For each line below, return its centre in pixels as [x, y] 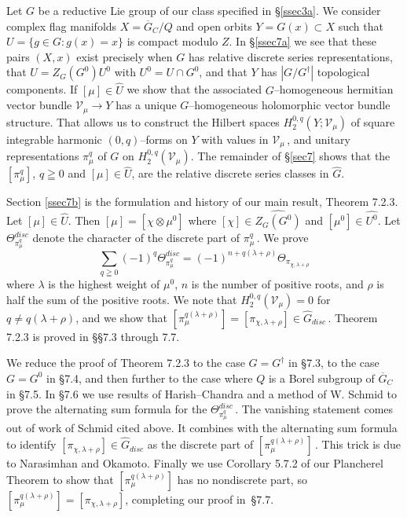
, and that [223, 72]
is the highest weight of [104, 284]
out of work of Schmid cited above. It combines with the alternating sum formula [202, 428]
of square [373, 121]
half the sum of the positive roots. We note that [122, 299]
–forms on [164, 139]
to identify [31, 444]
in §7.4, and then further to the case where [150, 378]
